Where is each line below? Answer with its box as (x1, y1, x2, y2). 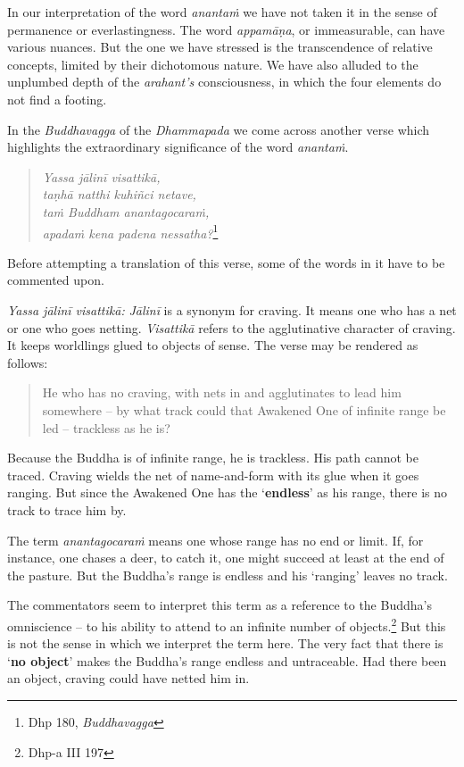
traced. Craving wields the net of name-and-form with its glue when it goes (7, 465, 419, 484)
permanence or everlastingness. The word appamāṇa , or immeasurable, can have (7, 20, 445, 38)
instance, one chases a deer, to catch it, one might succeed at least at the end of (7, 548, 444, 567)
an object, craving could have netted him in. (7, 669, 250, 688)
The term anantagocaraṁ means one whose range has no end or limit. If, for (7, 530, 424, 549)
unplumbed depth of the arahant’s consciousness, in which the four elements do (7, 72, 442, 91)
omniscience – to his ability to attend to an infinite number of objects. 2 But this (7, 613, 446, 635)
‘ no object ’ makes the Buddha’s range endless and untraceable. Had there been (7, 651, 447, 670)
